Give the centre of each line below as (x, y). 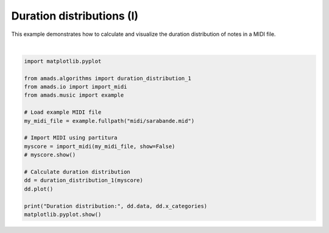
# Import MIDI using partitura (71, 138)
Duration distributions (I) (75, 16)
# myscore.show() (50, 155)
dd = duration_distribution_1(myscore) (83, 180)
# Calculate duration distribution (77, 172)
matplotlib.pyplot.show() (63, 214)
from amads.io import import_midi (76, 87)
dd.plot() (39, 189)
